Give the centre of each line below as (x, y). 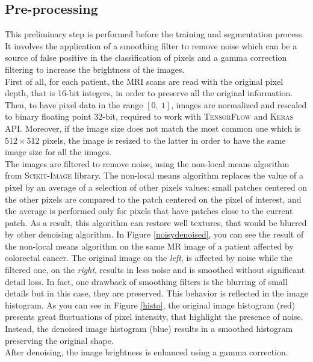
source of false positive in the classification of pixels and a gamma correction (146, 57)
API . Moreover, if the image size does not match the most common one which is (153, 128)
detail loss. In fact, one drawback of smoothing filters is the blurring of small (146, 281)
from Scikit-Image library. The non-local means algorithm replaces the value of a (154, 175)
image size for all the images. (58, 152)
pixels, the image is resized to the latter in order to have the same (164, 140)
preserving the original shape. (59, 340)
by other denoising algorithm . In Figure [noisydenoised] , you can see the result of (154, 234)
